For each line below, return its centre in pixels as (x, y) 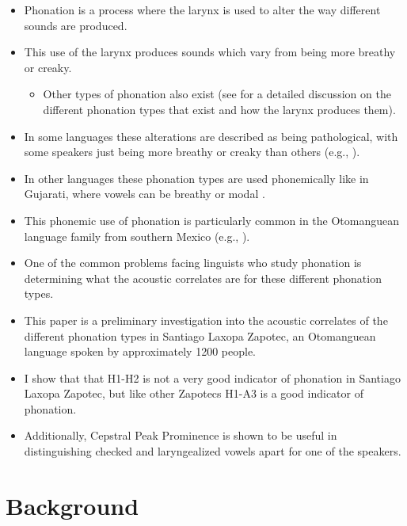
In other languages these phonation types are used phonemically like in (196, 178)
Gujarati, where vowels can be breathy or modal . (145, 194)
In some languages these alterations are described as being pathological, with (211, 136)
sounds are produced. (76, 25)
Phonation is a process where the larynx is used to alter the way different (202, 10)
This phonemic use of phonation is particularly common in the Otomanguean (212, 220)
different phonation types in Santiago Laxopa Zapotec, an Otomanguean (200, 335)
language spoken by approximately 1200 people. (140, 351)
